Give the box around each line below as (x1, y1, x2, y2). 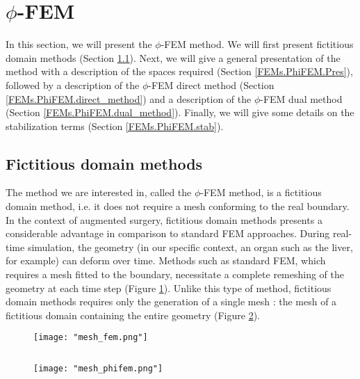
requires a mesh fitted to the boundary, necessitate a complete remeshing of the (6, 267, 345, 282)
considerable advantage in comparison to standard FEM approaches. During (6, 226, 330, 241)
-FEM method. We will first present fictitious (161, 37, 354, 51)
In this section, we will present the (6, 37, 152, 51)
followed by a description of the (6, 77, 140, 92)
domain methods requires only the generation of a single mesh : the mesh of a (6, 294, 337, 309)
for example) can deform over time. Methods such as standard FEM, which (6, 253, 326, 268)
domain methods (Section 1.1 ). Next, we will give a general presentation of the (6, 50, 341, 65)
